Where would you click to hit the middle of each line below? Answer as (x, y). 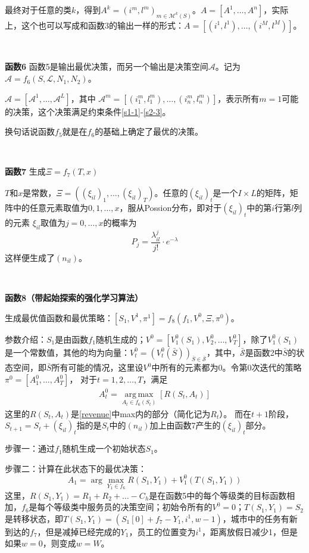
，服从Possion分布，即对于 (171, 208)
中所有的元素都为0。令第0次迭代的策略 (227, 367)
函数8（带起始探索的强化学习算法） (74, 298)
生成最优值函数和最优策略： (59, 317)
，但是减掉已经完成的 (79, 531)
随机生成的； (121, 339)
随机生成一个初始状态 (104, 448)
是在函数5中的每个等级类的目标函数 (218, 495)
